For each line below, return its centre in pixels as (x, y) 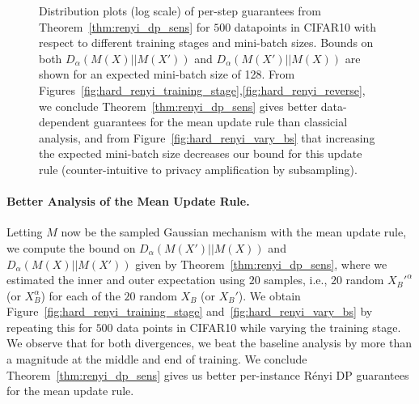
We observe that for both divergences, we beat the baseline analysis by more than (209, 343)
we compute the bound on (71, 247)
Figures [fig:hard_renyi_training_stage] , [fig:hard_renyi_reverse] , (202, 89)
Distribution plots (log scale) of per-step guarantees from (180, 11)
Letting (25, 232)
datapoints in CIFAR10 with (305, 26)
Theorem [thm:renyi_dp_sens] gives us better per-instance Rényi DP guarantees (208, 374)
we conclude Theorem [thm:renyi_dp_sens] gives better (178, 106)
